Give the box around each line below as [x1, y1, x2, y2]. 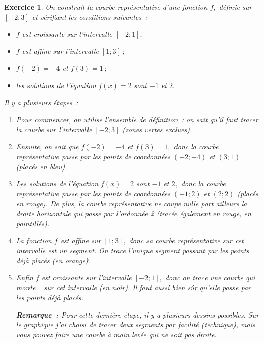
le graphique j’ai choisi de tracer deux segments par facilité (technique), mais [16, 319, 255, 330]
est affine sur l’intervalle [22, 45, 99, 56]
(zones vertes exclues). [122, 124, 192, 134]
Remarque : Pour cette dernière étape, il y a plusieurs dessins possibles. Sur [16, 309, 259, 320]
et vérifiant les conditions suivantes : [32, 11, 148, 22]
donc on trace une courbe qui [165, 272, 255, 282]
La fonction [16, 235, 52, 246]
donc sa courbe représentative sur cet [129, 235, 244, 246]
